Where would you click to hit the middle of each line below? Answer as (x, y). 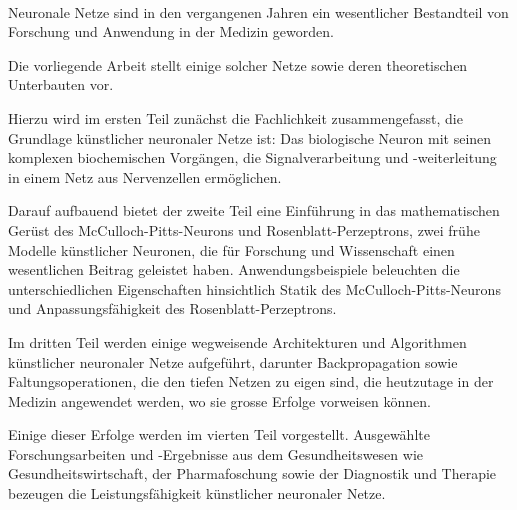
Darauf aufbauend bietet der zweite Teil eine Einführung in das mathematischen (254, 210)
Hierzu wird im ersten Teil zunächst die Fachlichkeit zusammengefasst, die (235, 117)
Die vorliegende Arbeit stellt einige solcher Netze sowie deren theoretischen (238, 64)
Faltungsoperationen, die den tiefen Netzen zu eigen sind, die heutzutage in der (251, 381)
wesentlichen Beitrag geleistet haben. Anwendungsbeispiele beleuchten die (234, 269)
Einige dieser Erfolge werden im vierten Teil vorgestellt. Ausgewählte (219, 434)
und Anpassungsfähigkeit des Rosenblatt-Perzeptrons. (172, 308)
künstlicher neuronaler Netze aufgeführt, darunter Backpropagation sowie (233, 361)
